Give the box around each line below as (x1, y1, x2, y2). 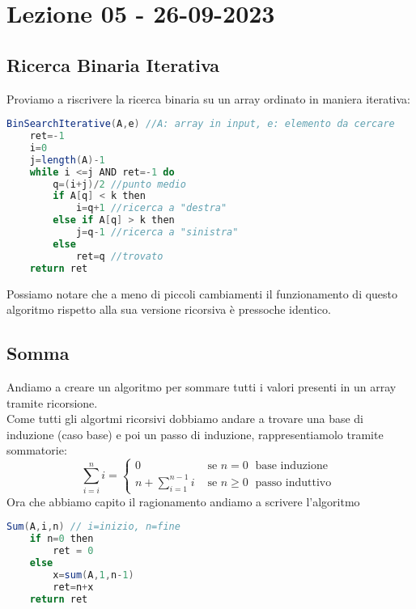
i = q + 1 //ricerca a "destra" (75, 202, 227, 214)
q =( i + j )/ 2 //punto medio (53, 178, 187, 190)
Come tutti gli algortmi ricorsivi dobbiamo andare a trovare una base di (6, 410, 364, 427)
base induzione (255, 460, 328, 472)
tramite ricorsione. (6, 394, 98, 411)
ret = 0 (53, 545, 94, 557)
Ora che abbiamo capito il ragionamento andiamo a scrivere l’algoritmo (6, 493, 360, 510)
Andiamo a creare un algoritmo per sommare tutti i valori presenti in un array (6, 378, 397, 395)
